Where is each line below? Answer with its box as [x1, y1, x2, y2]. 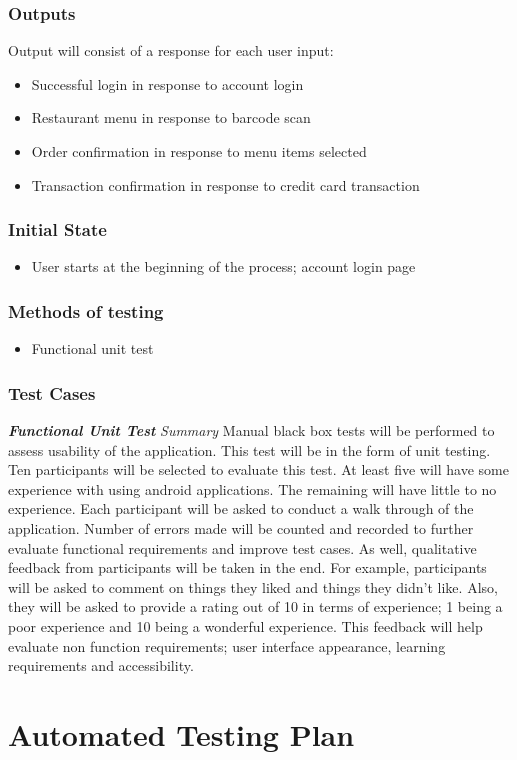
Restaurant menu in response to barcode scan [31, 107, 311, 128]
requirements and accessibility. [8, 655, 194, 676]
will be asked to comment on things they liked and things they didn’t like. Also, [8, 576, 498, 597]
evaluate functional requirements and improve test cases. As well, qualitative [8, 537, 477, 558]
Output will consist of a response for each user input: [8, 40, 334, 61]
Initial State [8, 217, 107, 242]
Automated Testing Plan [8, 713, 355, 754]
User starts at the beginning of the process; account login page [31, 256, 416, 277]
